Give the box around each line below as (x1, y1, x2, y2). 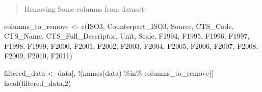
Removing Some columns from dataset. (24, 4, 146, 14)
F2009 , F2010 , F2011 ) (4, 50, 73, 61)
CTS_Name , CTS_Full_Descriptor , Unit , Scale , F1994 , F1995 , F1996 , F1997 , (4, 30, 250, 41)
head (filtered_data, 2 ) (4, 77, 71, 88)
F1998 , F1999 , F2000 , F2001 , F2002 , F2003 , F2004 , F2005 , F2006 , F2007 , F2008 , (4, 40, 258, 51)
